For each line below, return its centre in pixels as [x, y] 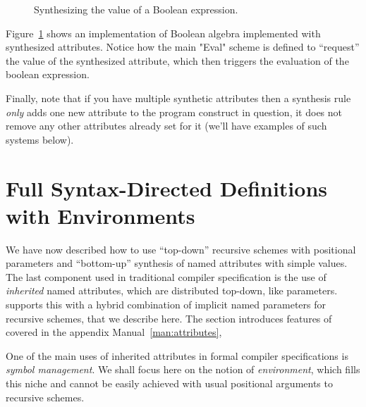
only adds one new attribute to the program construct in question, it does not [174, 112]
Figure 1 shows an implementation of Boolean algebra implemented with [163, 33]
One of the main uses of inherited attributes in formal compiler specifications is [177, 355]
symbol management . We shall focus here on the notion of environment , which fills [183, 369]
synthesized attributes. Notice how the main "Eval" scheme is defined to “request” [183, 47]
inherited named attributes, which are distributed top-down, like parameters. [172, 290]
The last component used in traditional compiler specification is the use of [166, 276]
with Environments [100, 215]
